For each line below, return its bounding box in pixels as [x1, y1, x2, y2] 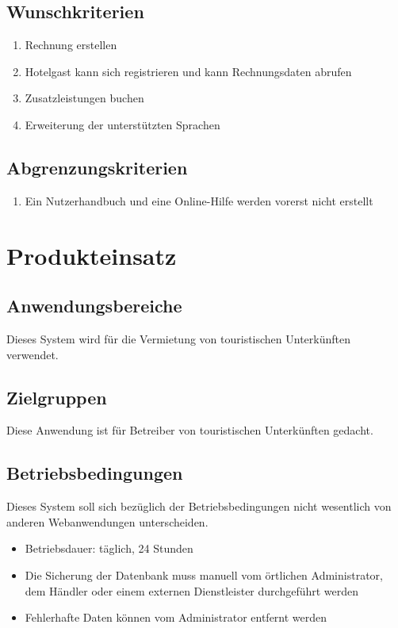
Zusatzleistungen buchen [25, 90, 144, 106]
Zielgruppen [6, 385, 107, 409]
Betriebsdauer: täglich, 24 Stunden [25, 540, 193, 557]
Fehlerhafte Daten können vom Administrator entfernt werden [25, 609, 327, 626]
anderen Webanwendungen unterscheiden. [6, 513, 209, 530]
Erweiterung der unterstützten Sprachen [25, 116, 220, 132]
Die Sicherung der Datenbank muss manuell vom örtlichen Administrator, [25, 566, 383, 583]
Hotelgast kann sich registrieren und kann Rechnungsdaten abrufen [25, 63, 352, 79]
